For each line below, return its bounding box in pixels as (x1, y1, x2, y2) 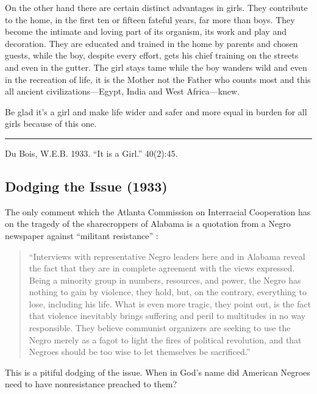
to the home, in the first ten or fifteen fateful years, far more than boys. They (5, 13, 295, 26)
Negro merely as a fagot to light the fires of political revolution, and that (29, 333, 302, 346)
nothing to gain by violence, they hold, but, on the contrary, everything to (29, 285, 307, 298)
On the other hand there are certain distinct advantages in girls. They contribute (5, 1, 308, 13)
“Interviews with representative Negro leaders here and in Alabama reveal (29, 249, 305, 262)
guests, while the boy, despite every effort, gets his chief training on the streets (5, 49, 299, 62)
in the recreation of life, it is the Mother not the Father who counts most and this (5, 73, 311, 85)
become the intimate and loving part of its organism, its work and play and (5, 25, 287, 38)
